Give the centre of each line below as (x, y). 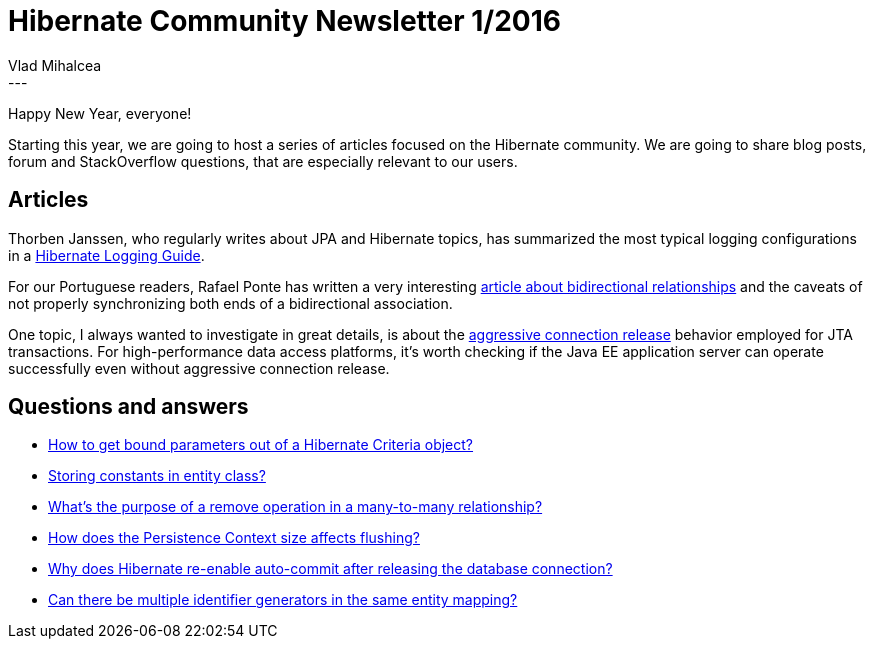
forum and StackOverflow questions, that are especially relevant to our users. (263, 161)
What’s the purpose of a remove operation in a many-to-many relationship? (295, 507)
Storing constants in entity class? (157, 476)
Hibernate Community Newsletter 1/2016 (284, 21)
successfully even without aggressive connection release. (199, 368)
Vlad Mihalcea (55, 65)
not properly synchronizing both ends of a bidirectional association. (230, 303)
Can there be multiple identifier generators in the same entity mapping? (283, 600)
